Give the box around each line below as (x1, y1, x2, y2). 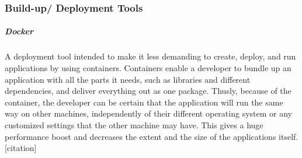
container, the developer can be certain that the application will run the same (5, 96, 283, 108)
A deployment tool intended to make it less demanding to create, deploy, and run (5, 50, 296, 62)
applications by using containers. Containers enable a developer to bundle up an (5, 62, 291, 73)
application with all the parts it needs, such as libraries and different (5, 73, 251, 85)
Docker (5, 25, 34, 37)
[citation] (5, 142, 37, 154)
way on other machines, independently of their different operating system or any (5, 107, 292, 120)
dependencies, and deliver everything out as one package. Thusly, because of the (5, 85, 291, 97)
